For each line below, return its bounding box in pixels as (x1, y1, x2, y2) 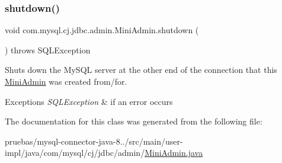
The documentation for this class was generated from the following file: (5, 115, 262, 127)
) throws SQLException (5, 43, 91, 56)
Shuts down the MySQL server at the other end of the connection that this (5, 63, 277, 76)
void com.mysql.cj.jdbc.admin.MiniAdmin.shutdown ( (5, 24, 199, 36)
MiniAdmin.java (145, 146, 203, 159)
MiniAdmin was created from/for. (5, 75, 127, 87)
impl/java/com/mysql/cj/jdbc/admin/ (5, 146, 145, 159)
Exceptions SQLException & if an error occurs (5, 95, 173, 107)
